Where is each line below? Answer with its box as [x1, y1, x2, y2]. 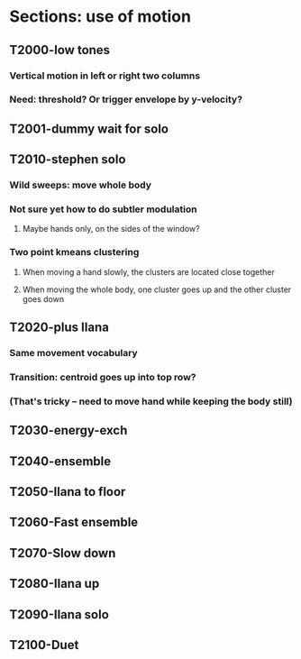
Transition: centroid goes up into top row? [9, 371, 196, 383]
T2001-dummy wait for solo [9, 121, 169, 136]
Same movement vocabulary [9, 347, 138, 360]
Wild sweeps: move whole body [9, 178, 151, 191]
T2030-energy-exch [9, 423, 128, 438]
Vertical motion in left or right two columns [9, 69, 201, 82]
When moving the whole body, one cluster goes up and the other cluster [22, 284, 292, 295]
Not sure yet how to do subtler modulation [9, 203, 197, 215]
